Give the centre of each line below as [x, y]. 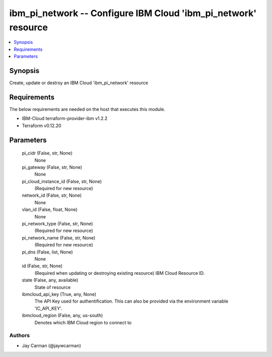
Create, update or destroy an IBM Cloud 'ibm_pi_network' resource [79, 83]
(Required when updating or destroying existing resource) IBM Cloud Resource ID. [120, 273]
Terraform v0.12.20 [42, 126]
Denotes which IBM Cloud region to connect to [83, 322]
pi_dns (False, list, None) [47, 252]
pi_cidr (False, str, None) [47, 153]
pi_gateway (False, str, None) [52, 167]
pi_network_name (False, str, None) [59, 237]
